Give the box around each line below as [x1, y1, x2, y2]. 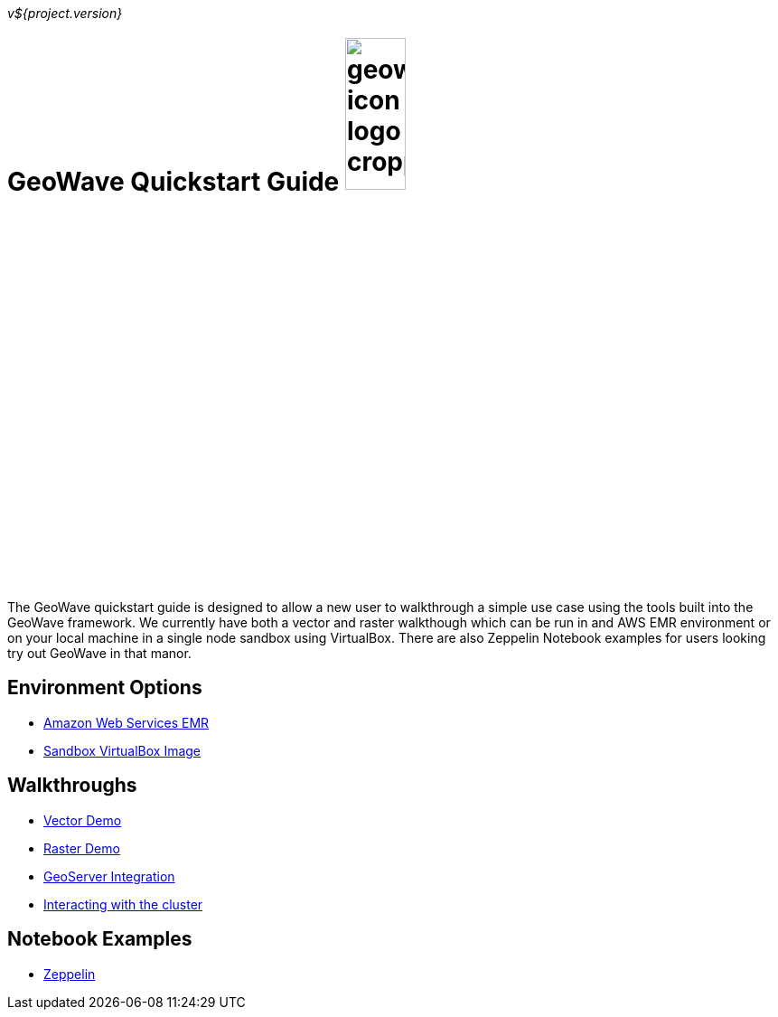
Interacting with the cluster [43, 896, 203, 912]
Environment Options [7, 676, 202, 700]
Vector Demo [43, 812, 122, 828]
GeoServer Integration [43, 868, 175, 884]
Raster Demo [43, 840, 120, 856]
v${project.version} [7, 5, 123, 21]
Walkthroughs [7, 774, 137, 797]
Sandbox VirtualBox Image [43, 742, 202, 758]
